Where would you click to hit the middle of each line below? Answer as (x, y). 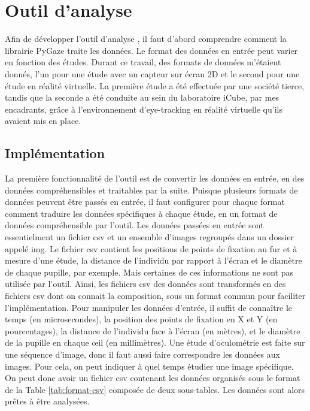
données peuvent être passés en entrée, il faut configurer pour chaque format (145, 202)
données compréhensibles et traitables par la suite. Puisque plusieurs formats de (151, 190)
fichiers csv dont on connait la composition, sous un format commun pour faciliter (155, 296)
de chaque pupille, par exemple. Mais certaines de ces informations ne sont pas (149, 272)
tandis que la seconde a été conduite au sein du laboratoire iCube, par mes (142, 97)
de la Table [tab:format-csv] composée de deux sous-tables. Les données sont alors (155, 389)
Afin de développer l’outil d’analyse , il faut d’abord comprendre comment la (146, 39)
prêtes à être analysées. (47, 401)
